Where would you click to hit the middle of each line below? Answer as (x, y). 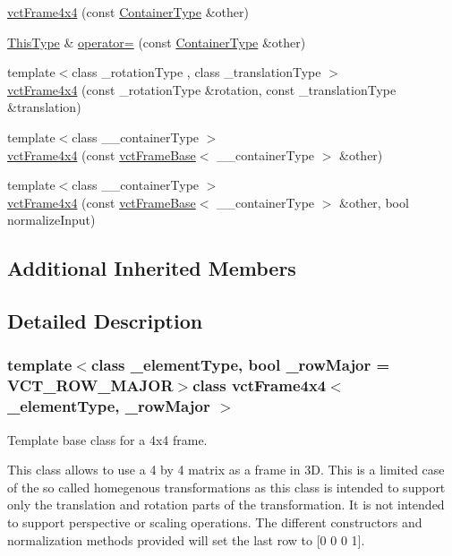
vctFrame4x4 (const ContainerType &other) (128, 12)
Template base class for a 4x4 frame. (107, 439)
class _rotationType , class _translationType (196, 72)
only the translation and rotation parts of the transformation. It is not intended (226, 505)
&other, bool (374, 202)
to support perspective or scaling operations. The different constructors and (215, 522)
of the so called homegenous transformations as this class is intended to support (226, 487)
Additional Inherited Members (152, 268)
